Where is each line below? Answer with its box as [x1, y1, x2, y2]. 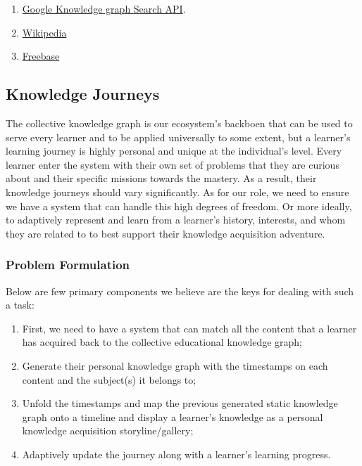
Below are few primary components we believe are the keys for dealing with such [6, 283, 354, 298]
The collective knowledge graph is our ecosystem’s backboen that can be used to [6, 115, 353, 130]
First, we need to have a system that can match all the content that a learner [22, 321, 357, 335]
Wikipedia [22, 25, 67, 39]
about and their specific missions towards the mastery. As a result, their [6, 171, 317, 186]
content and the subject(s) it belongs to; [22, 372, 196, 387]
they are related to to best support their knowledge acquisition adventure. [6, 226, 325, 240]
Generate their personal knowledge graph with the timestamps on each [22, 358, 328, 373]
